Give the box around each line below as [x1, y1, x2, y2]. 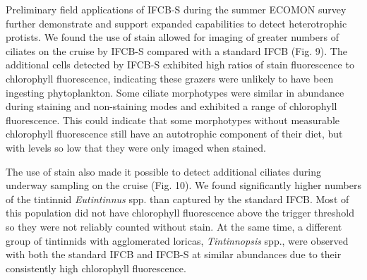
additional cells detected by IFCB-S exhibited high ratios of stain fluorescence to [6, 57, 354, 72]
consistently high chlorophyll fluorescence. [6, 260, 186, 275]
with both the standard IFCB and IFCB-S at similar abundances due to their [6, 247, 342, 262]
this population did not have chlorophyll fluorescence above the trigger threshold [6, 205, 354, 220]
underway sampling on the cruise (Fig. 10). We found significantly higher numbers [6, 178, 361, 193]
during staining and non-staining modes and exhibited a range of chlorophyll [6, 99, 337, 114]
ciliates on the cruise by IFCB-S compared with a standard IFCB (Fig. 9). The [6, 43, 347, 58]
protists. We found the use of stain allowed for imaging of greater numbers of [6, 30, 339, 44]
